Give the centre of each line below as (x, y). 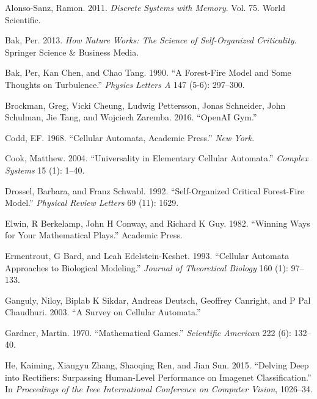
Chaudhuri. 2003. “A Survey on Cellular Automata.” (103, 312)
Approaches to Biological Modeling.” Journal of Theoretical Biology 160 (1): (147, 267)
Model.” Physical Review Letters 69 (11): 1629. (92, 203)
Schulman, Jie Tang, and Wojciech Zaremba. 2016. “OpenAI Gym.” (131, 117)
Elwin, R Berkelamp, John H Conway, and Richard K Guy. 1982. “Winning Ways (158, 223)
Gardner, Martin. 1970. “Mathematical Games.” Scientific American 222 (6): (148, 332)
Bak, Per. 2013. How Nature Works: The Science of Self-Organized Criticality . (151, 40)
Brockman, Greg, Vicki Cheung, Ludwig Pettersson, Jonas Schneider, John (145, 105)
